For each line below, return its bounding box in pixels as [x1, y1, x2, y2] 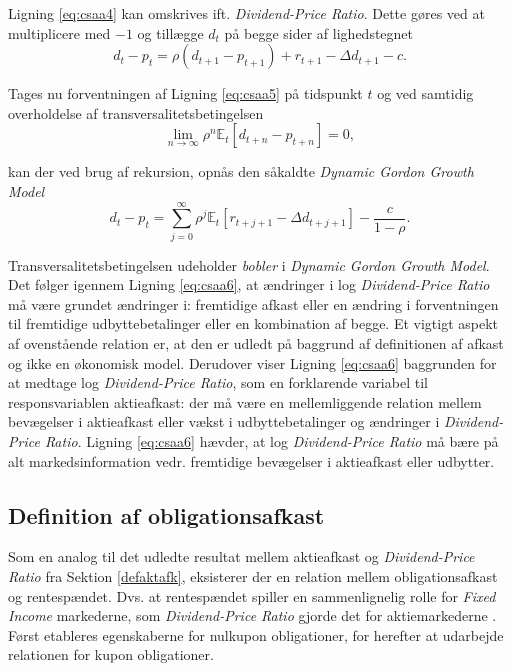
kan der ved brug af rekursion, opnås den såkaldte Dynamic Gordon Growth [8, 161, 474, 182]
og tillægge [137, 22, 204, 43]
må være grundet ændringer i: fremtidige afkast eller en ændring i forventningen [8, 293, 499, 314]
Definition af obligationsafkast [8, 499, 325, 530]
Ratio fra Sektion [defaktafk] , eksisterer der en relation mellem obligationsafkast [8, 566, 498, 587]
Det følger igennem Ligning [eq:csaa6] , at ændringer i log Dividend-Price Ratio [8, 274, 490, 295]
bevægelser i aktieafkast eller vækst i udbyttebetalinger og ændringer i [8, 411, 440, 432]
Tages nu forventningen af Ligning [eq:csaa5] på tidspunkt [8, 83, 363, 104]
